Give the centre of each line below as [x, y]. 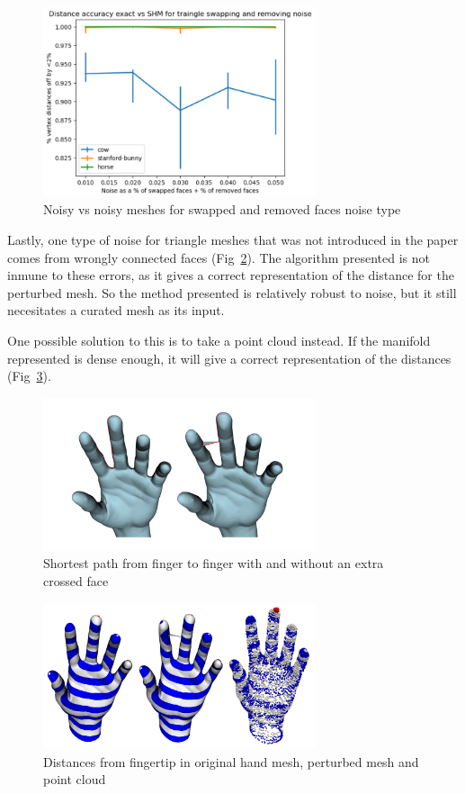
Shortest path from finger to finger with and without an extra [214, 563]
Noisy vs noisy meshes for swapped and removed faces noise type [222, 209]
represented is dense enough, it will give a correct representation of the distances [229, 358]
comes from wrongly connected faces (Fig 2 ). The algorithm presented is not [219, 257]
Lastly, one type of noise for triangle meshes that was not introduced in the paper [233, 239]
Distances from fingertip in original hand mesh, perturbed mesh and [231, 761]
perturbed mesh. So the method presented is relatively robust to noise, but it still [232, 292]
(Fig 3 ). [29, 376]
